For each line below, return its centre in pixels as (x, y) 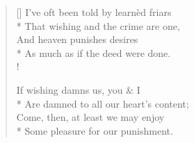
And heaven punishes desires (77, 39)
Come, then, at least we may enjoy (90, 117)
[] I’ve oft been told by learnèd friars (94, 12)
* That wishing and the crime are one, (98, 25)
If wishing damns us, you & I (78, 89)
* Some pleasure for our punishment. (95, 130)
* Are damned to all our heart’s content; (103, 103)
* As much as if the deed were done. (94, 52)
